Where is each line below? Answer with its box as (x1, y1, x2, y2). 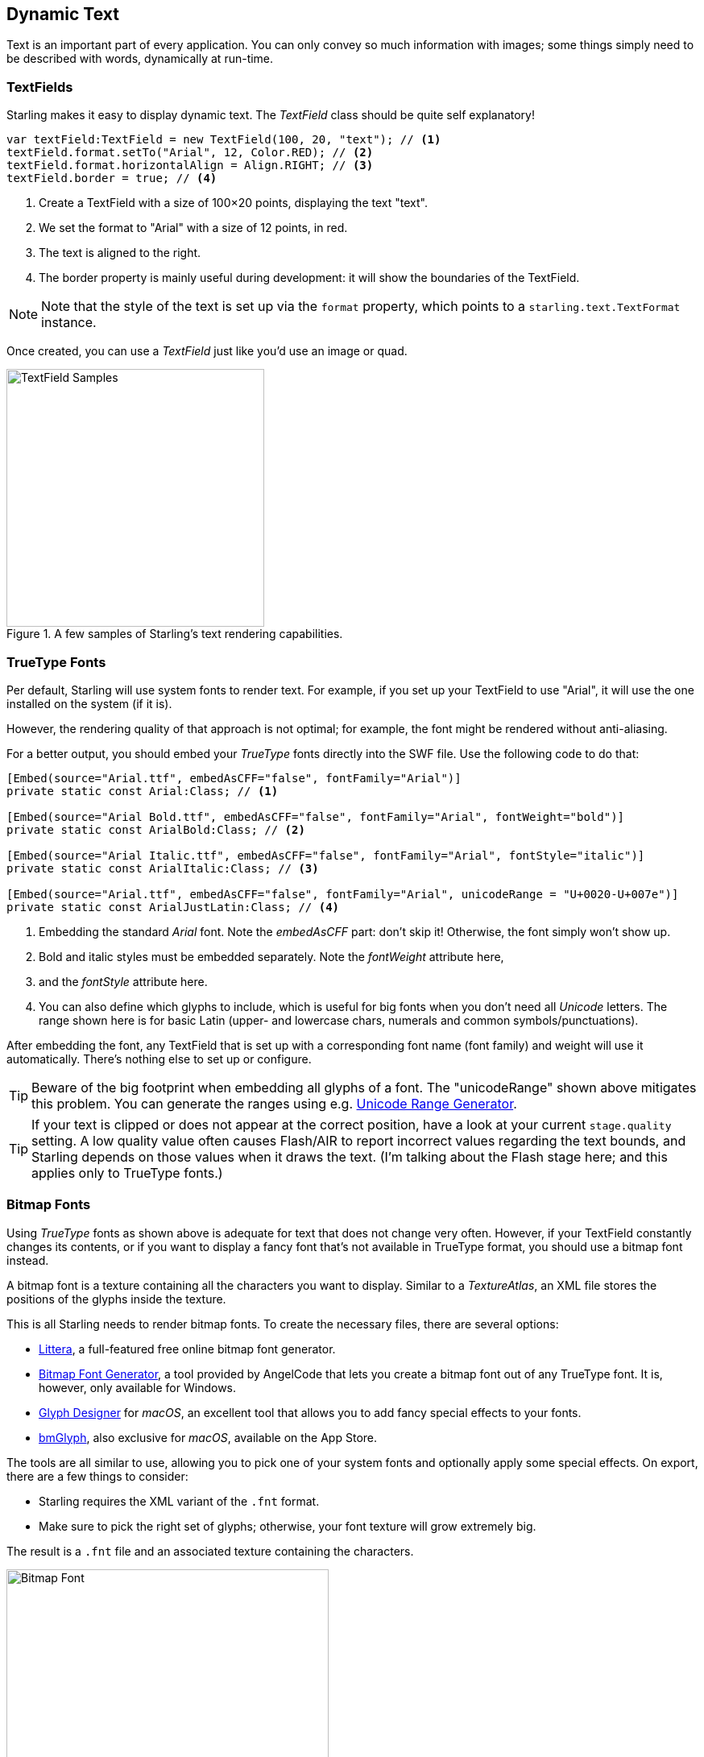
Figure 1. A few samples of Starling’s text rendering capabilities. (6, 627, 343, 641)
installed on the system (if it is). (6, 696, 172, 711)
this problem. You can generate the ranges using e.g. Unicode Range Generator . (31, 1095, 517, 1112)
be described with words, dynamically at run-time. (6, 52, 274, 66)
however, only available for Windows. (39, 1380, 237, 1394)
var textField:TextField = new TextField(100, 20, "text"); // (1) (6, 133, 441, 147)
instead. (6, 1253, 49, 1267)
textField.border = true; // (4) (6, 172, 217, 185)
